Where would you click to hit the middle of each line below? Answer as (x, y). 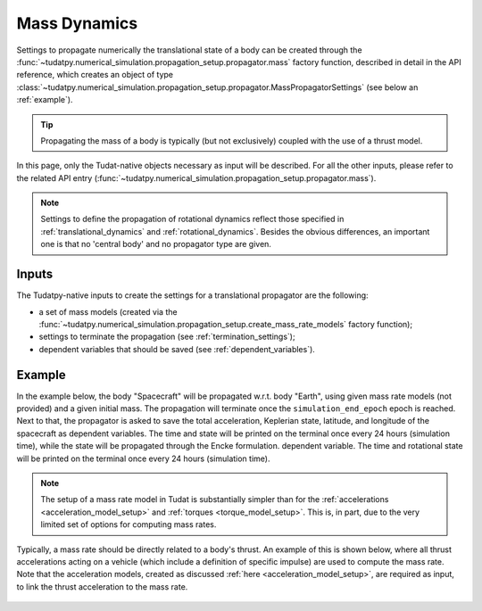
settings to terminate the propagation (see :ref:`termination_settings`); (167, 337)
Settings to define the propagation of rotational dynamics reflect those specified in (192, 219)
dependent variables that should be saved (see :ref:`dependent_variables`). (177, 349)
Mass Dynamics (77, 23)
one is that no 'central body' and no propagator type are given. (156, 244)
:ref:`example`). (45, 100)
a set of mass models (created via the (108, 311)
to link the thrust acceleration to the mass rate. (102, 586)
